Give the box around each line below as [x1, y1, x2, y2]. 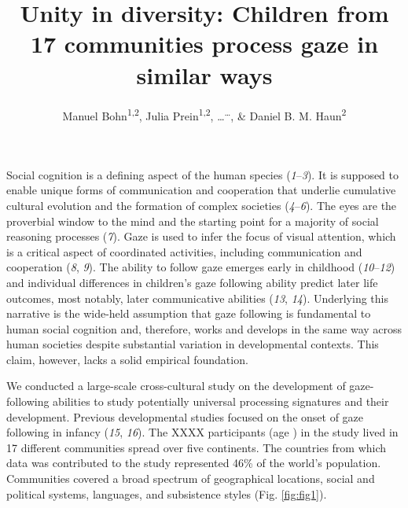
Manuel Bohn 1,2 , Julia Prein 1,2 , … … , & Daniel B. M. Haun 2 [62, 105, 347, 123]
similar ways [136, 58, 273, 90]
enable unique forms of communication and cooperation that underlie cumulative [6, 182, 396, 198]
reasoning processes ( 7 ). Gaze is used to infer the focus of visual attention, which [6, 228, 396, 245]
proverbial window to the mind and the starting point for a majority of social [6, 212, 379, 229]
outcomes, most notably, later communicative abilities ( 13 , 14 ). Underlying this [6, 289, 388, 306]
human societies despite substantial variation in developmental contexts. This [6, 336, 379, 352]
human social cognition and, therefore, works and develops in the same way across [6, 320, 402, 337]
